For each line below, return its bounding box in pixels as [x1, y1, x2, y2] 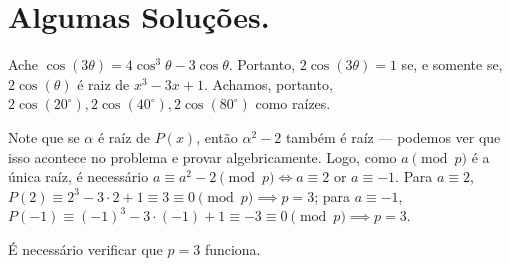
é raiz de [77, 73, 130, 94]
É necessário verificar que [8, 238, 163, 259]
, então [196, 126, 238, 147]
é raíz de [97, 126, 151, 147]
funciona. [204, 238, 261, 259]
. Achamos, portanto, [203, 73, 333, 94]
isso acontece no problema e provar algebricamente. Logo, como [8, 146, 397, 167]
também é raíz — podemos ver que [285, 126, 501, 147]
